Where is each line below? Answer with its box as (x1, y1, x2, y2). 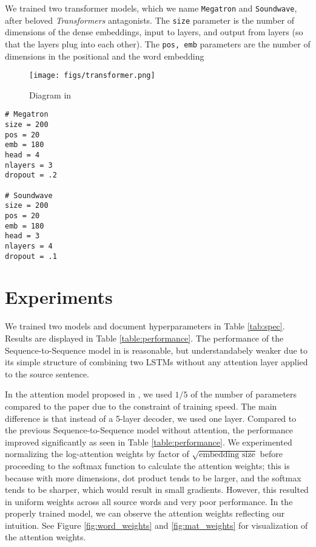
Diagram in (29, 88, 72, 101)
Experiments (5, 284, 113, 309)
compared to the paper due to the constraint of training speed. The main (5, 399, 277, 412)
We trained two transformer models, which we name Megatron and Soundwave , (5, 2, 297, 14)
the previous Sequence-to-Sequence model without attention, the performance (5, 424, 294, 436)
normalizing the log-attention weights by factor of (5, 447, 189, 460)
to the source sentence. (5, 367, 89, 380)
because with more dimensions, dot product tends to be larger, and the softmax (5, 471, 301, 484)
